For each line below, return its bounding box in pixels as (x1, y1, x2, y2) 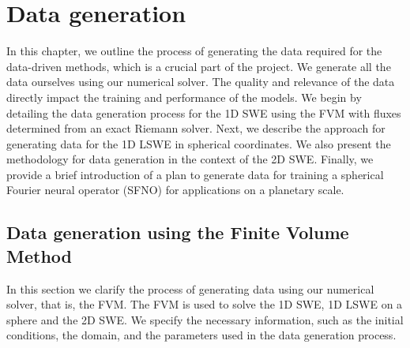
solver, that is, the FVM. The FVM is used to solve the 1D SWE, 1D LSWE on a (6, 296, 403, 312)
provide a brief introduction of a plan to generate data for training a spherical (6, 166, 384, 182)
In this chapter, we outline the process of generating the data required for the (6, 43, 382, 59)
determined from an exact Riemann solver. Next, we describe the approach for (6, 120, 386, 137)
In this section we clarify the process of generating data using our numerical (6, 280, 374, 297)
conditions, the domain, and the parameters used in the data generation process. (6, 327, 397, 343)
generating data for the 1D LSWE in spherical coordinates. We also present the (6, 135, 391, 152)
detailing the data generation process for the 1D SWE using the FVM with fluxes (6, 104, 401, 121)
